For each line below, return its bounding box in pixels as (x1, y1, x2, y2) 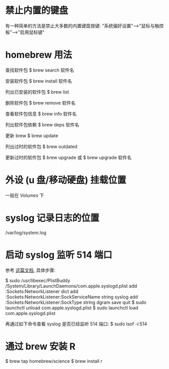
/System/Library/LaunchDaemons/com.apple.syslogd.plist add (5, 283, 137, 289)
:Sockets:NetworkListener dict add (5, 288, 78, 294)
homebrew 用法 (5, 49, 72, 61)
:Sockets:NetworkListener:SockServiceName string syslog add (5, 293, 138, 300)
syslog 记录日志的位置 (5, 212, 100, 224)
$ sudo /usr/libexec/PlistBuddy (5, 277, 70, 283)
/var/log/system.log (5, 229, 47, 235)
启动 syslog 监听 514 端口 (5, 249, 113, 261)
